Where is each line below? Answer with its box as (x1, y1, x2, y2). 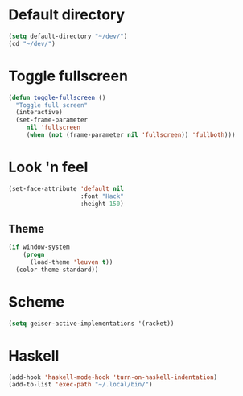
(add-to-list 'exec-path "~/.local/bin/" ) (8, 381, 153, 389)
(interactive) (15, 109, 63, 117)
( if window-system (8, 243, 70, 251)
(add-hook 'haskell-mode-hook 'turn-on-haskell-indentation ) (8, 373, 218, 382)
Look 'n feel (8, 159, 89, 176)
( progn (23, 251, 45, 259)
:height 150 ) (80, 200, 125, 208)
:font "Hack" (80, 192, 125, 200)
